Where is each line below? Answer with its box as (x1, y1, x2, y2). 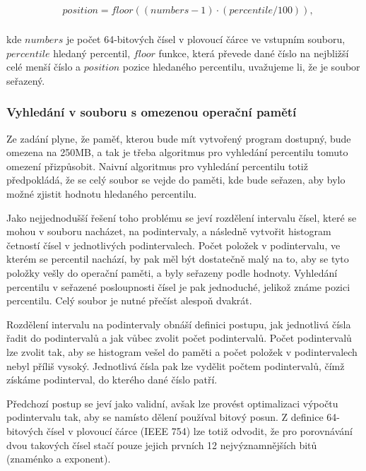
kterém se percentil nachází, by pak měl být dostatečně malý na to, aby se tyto (6, 251, 349, 266)
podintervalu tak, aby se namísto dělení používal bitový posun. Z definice (6, 410, 324, 424)
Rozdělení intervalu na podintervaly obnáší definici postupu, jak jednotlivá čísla (6, 316, 351, 331)
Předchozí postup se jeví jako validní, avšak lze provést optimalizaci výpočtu (6, 395, 338, 410)
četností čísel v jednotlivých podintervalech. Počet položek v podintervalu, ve (6, 237, 341, 252)
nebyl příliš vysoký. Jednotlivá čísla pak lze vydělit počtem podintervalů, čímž (6, 358, 345, 373)
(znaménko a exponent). (6, 451, 111, 466)
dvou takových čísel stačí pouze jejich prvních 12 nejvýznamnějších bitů (6, 437, 317, 452)
